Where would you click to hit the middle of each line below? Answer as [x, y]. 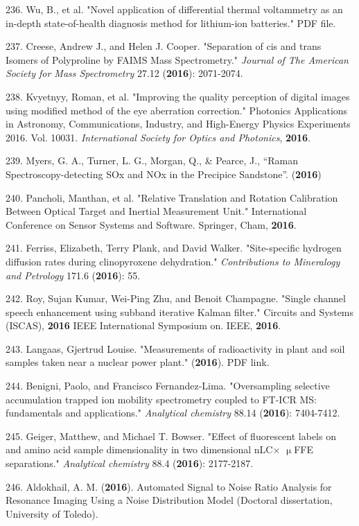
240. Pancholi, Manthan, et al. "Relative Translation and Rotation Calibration [172, 197]
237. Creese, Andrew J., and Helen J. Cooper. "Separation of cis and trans [164, 46]
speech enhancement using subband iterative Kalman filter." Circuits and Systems [180, 312]
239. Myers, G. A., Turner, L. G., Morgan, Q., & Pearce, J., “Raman [152, 160]
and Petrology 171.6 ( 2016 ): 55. [73, 275]
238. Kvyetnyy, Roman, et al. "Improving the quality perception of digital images [178, 96]
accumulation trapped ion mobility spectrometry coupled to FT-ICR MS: [161, 399]
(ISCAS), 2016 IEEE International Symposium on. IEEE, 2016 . [143, 325]
